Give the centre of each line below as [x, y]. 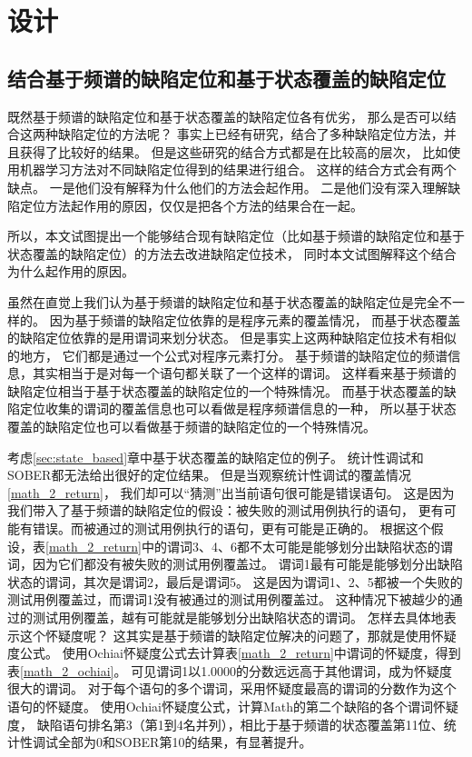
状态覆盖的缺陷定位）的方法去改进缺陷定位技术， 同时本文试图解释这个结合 [232, 253]
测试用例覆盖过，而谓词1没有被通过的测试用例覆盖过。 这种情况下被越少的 [229, 599]
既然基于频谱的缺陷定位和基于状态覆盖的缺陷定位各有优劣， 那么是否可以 [226, 116]
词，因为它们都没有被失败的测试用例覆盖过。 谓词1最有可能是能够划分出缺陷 [235, 564]
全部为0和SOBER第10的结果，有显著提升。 [185, 742]
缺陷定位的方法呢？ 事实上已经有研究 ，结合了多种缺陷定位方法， [251, 134]
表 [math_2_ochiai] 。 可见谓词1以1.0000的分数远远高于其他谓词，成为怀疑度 [230, 670]
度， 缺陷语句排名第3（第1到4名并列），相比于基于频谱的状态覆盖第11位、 [226, 724]
